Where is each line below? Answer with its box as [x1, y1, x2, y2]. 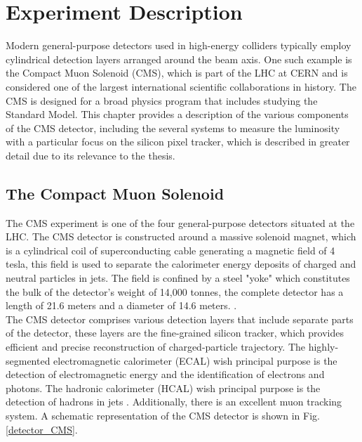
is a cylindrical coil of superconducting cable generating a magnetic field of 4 [6, 242, 335, 257]
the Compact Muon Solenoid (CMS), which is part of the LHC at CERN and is [6, 65, 348, 80]
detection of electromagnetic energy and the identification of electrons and [6, 367, 325, 382]
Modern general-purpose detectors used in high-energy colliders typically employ [6, 38, 351, 53]
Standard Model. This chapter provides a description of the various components [6, 107, 349, 122]
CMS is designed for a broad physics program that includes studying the [6, 93, 318, 108]
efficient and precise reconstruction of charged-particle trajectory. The [6, 339, 306, 354]
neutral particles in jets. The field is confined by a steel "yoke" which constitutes [6, 271, 350, 285]
